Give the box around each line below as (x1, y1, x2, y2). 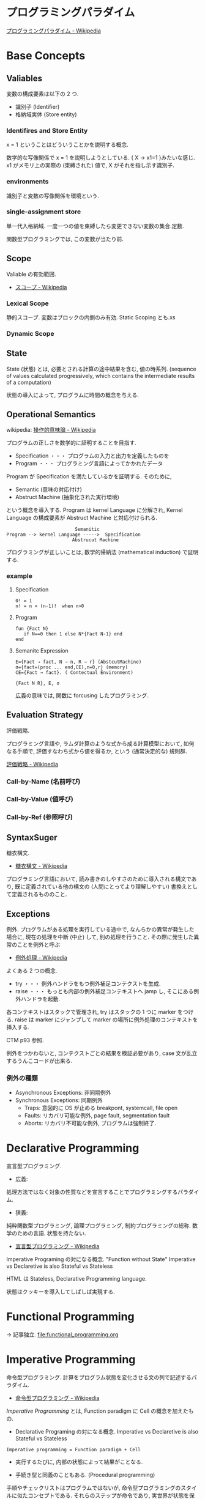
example (6, 572, 32, 580)
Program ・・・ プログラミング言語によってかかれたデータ (15, 460, 163, 467)
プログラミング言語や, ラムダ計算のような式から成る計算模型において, (6, 739, 182, 747)
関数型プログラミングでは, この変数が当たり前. (6, 235, 124, 242)
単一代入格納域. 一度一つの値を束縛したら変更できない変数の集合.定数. (6, 222, 185, 229)
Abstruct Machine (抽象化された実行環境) (15, 494, 119, 501)
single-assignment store (6, 207, 81, 216)
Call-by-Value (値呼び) (6, 795, 73, 804)
